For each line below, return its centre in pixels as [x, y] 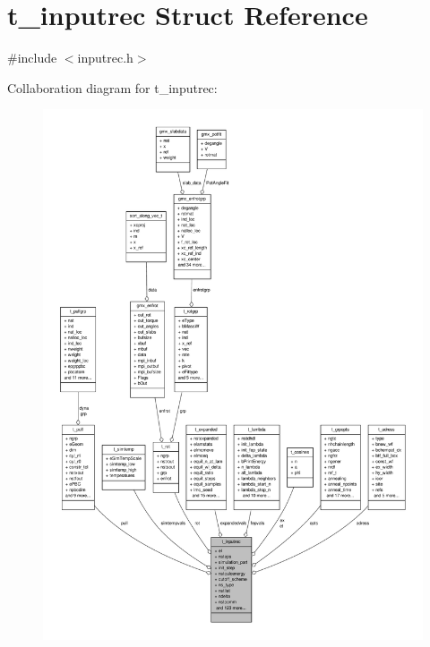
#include [32, 58]
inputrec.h [105, 58]
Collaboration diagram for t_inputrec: [112, 87]
